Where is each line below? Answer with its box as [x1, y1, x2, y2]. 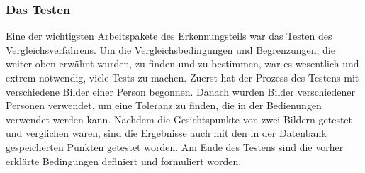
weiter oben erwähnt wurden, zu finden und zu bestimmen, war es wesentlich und [6, 56, 359, 71]
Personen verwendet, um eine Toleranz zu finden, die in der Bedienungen [6, 98, 322, 113]
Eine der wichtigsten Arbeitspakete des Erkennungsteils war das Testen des [6, 28, 332, 43]
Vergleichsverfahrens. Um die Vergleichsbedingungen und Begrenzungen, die [6, 42, 335, 57]
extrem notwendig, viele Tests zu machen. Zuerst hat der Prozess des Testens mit [6, 70, 359, 84]
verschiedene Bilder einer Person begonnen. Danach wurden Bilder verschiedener [6, 84, 355, 99]
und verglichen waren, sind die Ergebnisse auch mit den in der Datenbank [6, 125, 327, 140]
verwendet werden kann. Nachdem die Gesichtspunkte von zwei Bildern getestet [6, 111, 353, 126]
